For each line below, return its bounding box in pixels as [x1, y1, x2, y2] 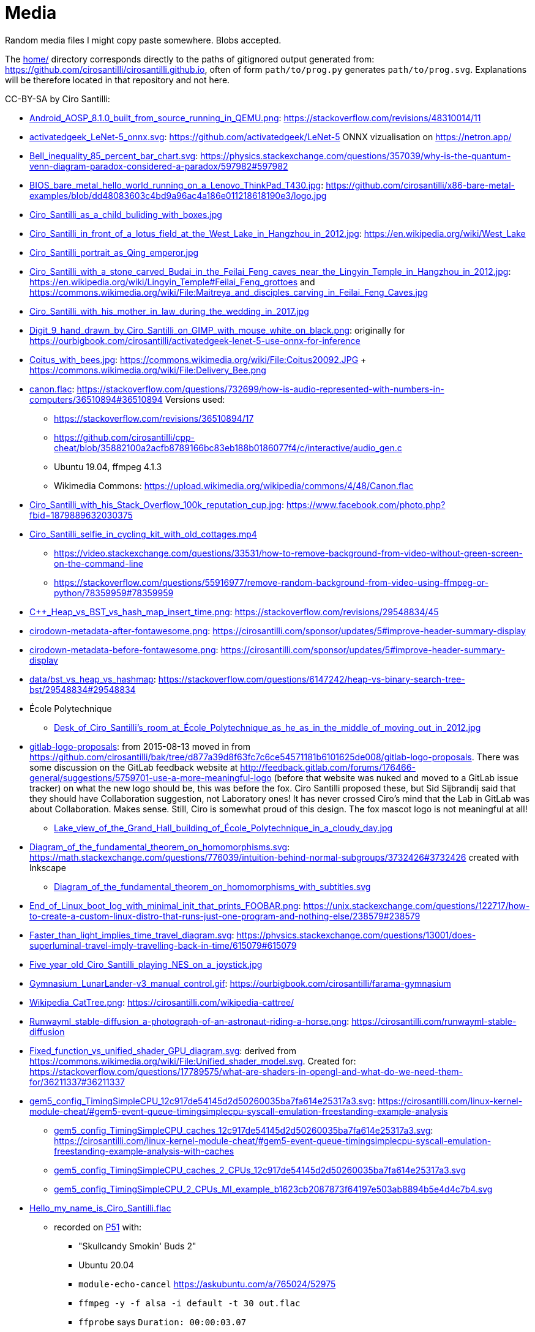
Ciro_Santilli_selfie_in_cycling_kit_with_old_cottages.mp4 [29, 528, 257, 539]
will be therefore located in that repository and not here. [5, 74, 230, 85]
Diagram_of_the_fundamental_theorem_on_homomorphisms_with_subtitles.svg [54, 881, 371, 892]
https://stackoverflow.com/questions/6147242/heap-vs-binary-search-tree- [158, 673, 465, 684]
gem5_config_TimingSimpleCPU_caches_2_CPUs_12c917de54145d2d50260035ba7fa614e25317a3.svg [54, 1164, 466, 1175]
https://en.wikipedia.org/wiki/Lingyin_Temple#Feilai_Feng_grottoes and [29, 276, 315, 287]
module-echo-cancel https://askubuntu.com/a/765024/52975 [78, 1278, 336, 1289]
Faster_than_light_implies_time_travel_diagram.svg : [29, 929, 234, 940]
